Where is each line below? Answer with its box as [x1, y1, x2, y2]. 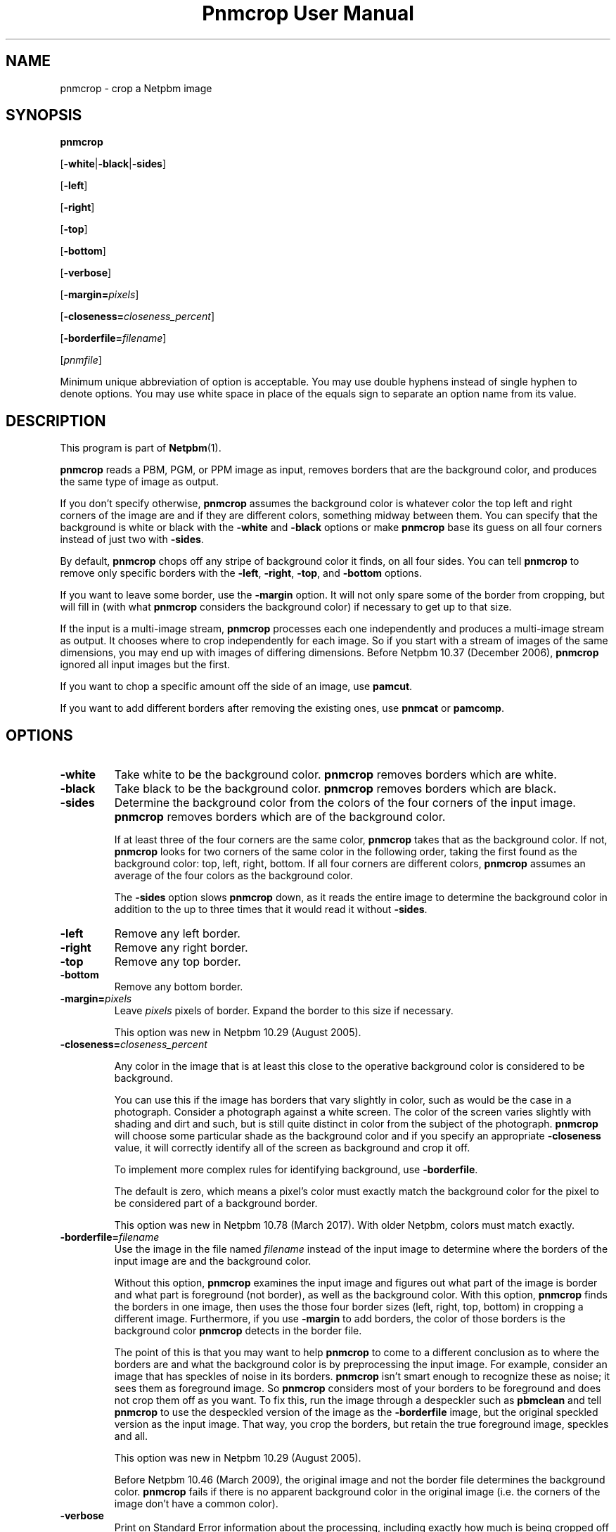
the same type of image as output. [60, 475, 219, 488]
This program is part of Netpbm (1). [60, 442, 222, 454]
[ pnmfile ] [60, 354, 102, 366]
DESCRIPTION [6, 411, 106, 430]
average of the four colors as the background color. [114, 869, 353, 882]
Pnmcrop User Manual [202, 1, 414, 25]
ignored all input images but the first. [60, 658, 231, 671]
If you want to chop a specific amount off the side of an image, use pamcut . [60, 680, 413, 693]
